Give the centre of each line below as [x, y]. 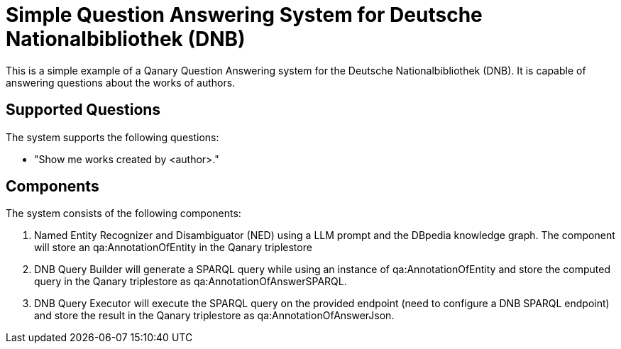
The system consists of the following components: [123, 214]
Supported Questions [83, 110]
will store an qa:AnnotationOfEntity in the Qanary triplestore [173, 248]
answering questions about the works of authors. [121, 82]
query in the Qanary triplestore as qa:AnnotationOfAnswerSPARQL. [191, 282]
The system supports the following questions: [112, 137]
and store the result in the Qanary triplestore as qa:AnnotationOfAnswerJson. [214, 316]
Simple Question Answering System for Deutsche [244, 15]
